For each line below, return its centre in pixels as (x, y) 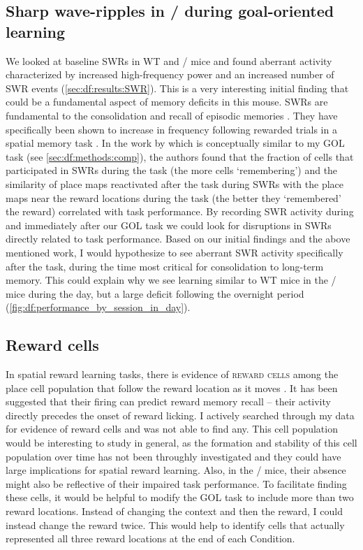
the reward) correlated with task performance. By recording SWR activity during (180, 211)
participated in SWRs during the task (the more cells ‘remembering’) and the (172, 170)
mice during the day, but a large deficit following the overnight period (155, 293)
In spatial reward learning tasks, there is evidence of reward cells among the (172, 374)
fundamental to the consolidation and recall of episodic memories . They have (172, 115)
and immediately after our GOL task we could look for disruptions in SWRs (169, 225)
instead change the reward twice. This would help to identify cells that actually (175, 524)
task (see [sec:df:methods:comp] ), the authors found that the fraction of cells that (180, 156)
